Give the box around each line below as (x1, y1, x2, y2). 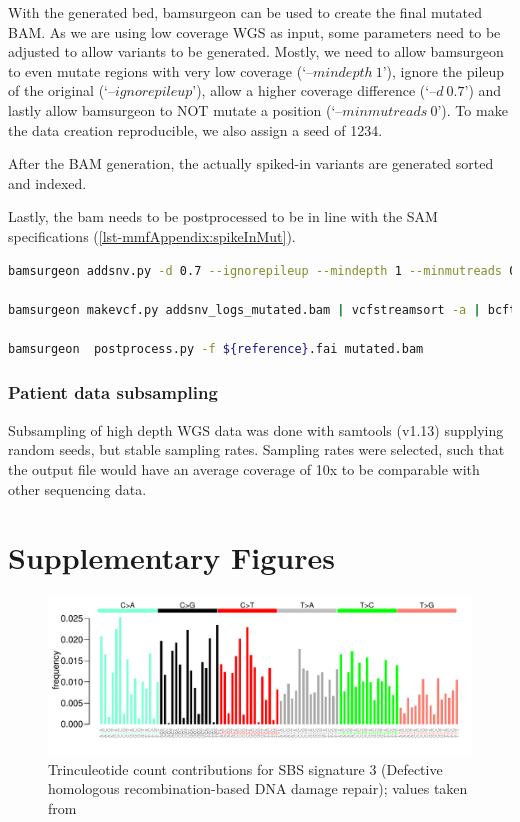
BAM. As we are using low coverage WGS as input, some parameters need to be (8, 21, 501, 42)
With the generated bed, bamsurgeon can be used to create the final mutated (8, 2, 482, 22)
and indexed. (8, 172, 87, 193)
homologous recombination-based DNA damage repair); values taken (48, 778, 468, 799)
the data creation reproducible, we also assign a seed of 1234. (8, 119, 383, 140)
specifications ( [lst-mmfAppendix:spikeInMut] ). (8, 225, 296, 246)
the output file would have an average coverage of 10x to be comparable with (8, 458, 480, 479)
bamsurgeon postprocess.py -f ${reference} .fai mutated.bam (8, 341, 424, 356)
